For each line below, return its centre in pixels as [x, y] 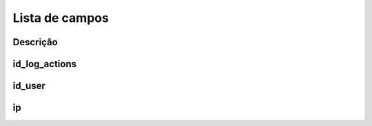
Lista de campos [61, 18]
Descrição [35, 42]
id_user [29, 86]
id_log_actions [45, 64]
